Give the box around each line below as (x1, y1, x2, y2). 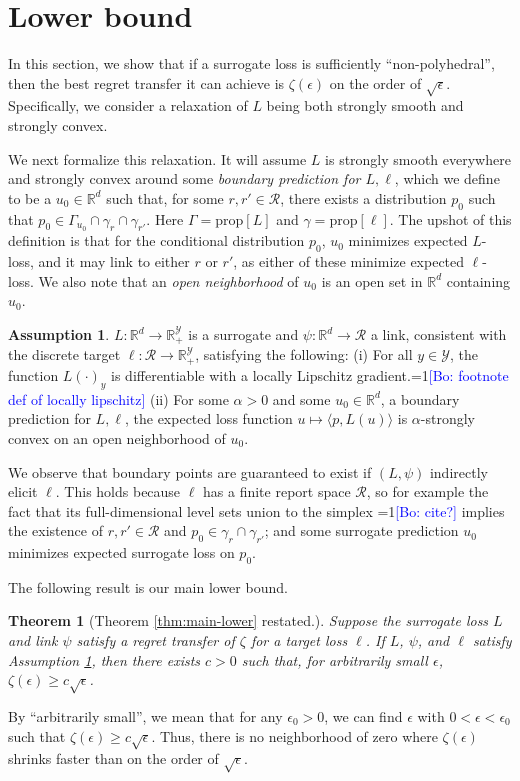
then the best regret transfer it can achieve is (8, 72, 285, 93)
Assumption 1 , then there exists (8, 649, 201, 670)
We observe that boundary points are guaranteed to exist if (8, 461, 372, 482)
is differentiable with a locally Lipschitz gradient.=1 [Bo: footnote (111, 364, 509, 385)
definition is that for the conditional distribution (8, 230, 305, 251)
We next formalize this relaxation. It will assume (8, 148, 307, 169)
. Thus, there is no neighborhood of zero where (151, 725, 438, 746)
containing (446, 270, 511, 291)
